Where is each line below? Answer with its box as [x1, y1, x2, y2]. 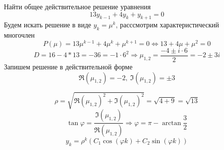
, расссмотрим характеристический [116, 20, 219, 30]
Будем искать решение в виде [4, 20, 91, 30]
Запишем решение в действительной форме [4, 61, 133, 71]
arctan [162, 119, 181, 127]
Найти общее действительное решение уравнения [4, 1, 151, 11]
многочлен [4, 30, 35, 40]
